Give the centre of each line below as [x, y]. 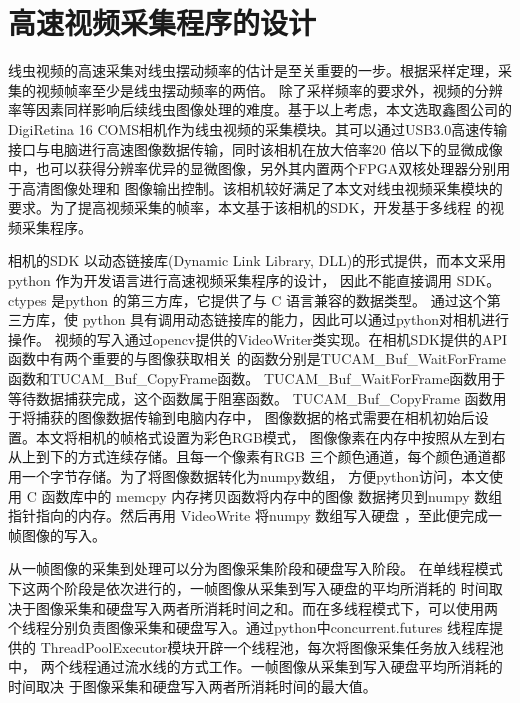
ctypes [27, 299]
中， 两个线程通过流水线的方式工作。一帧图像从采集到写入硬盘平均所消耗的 [255, 666]
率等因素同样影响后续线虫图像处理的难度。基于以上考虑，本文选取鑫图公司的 [260, 109]
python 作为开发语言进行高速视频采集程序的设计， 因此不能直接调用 [230, 280]
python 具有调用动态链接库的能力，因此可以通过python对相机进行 [295, 319]
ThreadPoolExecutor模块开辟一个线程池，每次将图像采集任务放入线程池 [272, 646]
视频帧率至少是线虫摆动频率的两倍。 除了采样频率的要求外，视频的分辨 [269, 89]
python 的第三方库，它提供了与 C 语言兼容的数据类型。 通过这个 [276, 299]
